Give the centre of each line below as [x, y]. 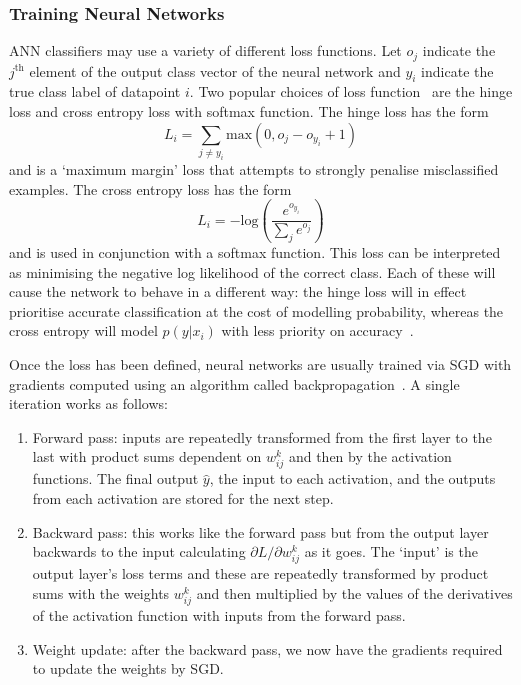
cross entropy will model [83, 330]
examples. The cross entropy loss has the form [150, 188]
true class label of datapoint [95, 91]
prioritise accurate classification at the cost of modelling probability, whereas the [256, 310]
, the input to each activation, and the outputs [352, 478]
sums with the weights [101, 593]
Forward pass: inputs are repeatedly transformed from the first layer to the [262, 436]
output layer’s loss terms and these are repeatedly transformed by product [260, 573]
